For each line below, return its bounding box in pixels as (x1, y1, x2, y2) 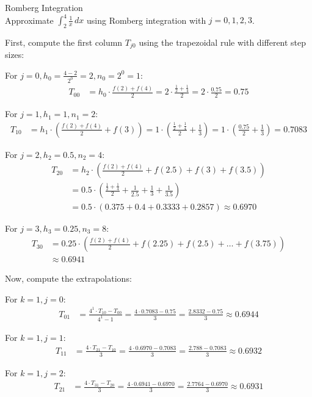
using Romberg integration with (86, 13, 206, 26)
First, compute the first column (5, 35, 123, 48)
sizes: (5, 48, 24, 61)
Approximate (5, 13, 54, 26)
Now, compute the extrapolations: (5, 272, 132, 285)
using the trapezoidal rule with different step (139, 35, 307, 48)
